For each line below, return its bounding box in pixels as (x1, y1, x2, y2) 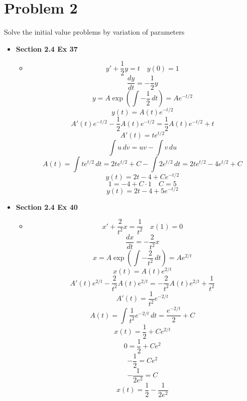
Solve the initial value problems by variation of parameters (4, 27, 185, 37)
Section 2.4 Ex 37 (16, 43, 78, 54)
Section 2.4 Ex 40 (16, 201, 78, 212)
